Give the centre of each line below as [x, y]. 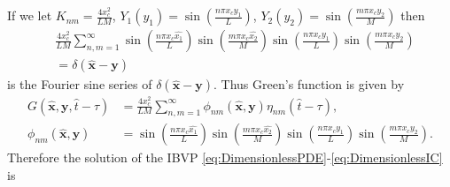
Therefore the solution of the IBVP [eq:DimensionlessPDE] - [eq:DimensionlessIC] [225, 157]
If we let [30, 15]
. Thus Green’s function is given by [309, 84]
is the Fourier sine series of [80, 84]
